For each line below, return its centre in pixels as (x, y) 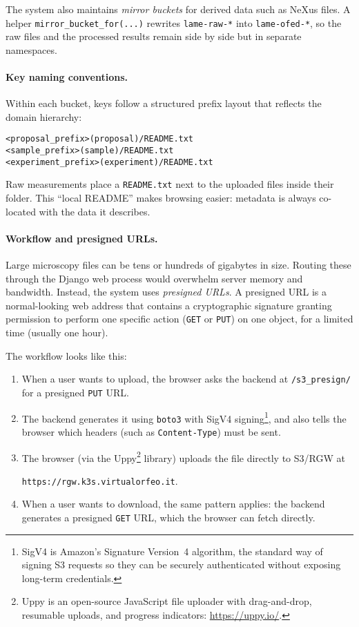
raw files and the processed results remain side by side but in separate (154, 36)
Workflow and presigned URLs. (82, 238)
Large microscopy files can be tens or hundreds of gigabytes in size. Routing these (178, 265)
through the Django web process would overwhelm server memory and (154, 278)
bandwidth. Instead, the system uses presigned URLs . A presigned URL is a (166, 292)
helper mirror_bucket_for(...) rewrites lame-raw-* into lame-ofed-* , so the (174, 22)
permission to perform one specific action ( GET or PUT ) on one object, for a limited (179, 319)
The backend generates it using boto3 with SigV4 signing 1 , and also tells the (184, 417)
